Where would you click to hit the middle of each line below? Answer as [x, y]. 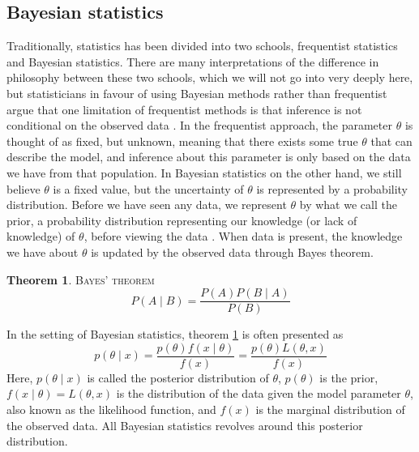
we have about [43, 252]
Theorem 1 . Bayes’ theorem [81, 279]
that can [391, 141]
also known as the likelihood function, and [111, 409]
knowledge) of [41, 236]
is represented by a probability [332, 188]
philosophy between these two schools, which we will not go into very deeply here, [210, 77]
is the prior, [349, 377]
